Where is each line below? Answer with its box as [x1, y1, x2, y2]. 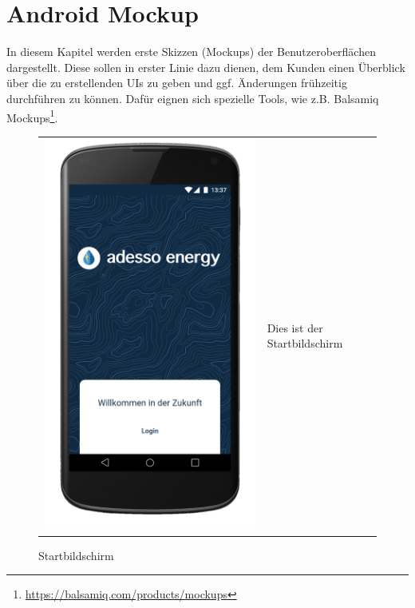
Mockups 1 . [6, 106, 58, 125]
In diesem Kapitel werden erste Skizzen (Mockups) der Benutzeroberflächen [6, 43, 376, 60]
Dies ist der [267, 319, 323, 336]
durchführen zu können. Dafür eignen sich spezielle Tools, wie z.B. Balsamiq [6, 89, 379, 106]
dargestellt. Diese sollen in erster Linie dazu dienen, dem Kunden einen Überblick [6, 58, 405, 75]
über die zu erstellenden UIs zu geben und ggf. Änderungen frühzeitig [6, 74, 347, 91]
